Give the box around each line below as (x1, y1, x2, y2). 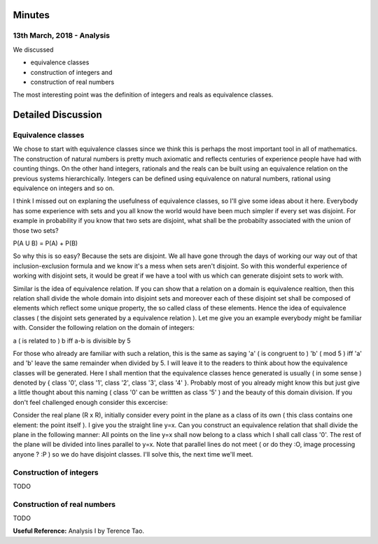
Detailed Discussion (13, 109, 102, 121)
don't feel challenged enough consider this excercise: (13, 398, 168, 406)
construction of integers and (30, 68, 113, 76)
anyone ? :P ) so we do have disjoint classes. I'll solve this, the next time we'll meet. (13, 450, 253, 458)
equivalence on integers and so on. (13, 184, 115, 192)
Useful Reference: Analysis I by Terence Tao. (13, 527, 145, 535)
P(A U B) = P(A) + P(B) (13, 239, 78, 248)
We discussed (13, 45, 54, 54)
